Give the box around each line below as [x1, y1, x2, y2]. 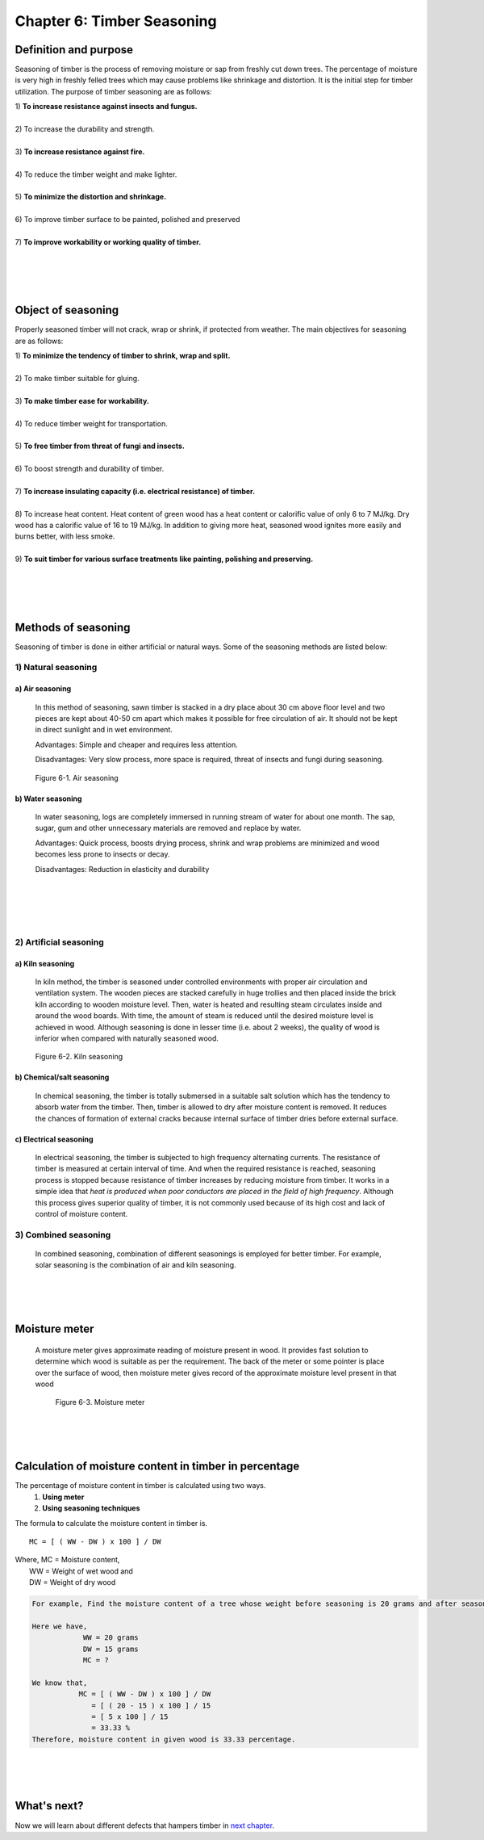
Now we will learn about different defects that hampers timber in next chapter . [15, 1821, 274, 1830]
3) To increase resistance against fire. [15, 146, 145, 157]
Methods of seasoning [15, 620, 131, 634]
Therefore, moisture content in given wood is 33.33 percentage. [31, 1734, 296, 1744]
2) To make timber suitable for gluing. [15, 373, 140, 383]
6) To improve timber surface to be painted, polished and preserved [15, 215, 241, 224]
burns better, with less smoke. [15, 531, 115, 541]
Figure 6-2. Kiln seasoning [35, 1052, 123, 1062]
